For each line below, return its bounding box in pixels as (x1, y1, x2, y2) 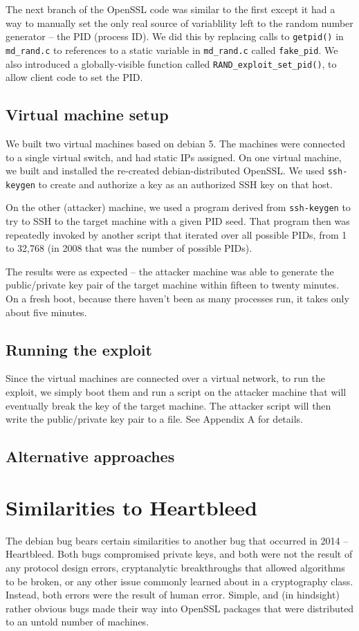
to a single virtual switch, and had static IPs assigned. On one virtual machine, (6, 149, 342, 164)
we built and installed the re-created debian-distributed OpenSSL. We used (6, 163, 325, 178)
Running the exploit (6, 338, 152, 360)
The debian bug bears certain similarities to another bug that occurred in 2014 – (6, 533, 349, 547)
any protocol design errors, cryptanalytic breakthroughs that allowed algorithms (6, 560, 345, 574)
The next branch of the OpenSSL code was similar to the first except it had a (6, 2, 335, 16)
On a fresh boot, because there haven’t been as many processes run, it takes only (6, 291, 349, 306)
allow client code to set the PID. (6, 70, 143, 84)
